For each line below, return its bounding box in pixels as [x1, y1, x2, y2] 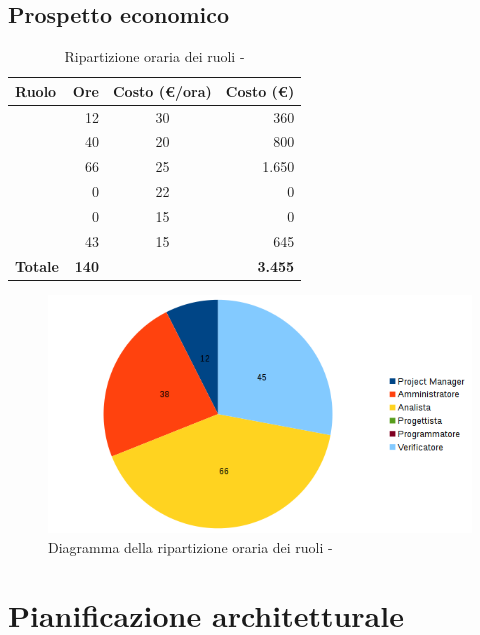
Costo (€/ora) [112, 80, 212, 101]
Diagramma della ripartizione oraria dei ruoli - [48, 536, 333, 557]
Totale [15, 255, 59, 276]
